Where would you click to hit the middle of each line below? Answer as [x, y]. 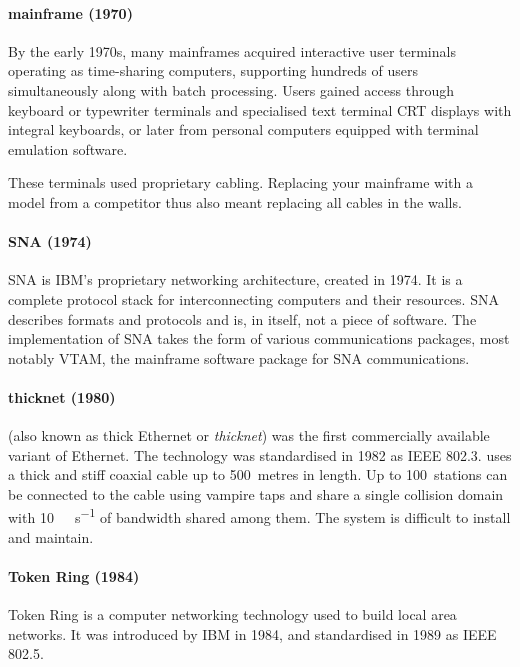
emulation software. [68, 148]
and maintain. [51, 536]
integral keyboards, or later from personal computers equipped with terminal [243, 129]
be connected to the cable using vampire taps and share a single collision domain [256, 493]
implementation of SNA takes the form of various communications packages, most [259, 338]
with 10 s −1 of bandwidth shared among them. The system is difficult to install [259, 516]
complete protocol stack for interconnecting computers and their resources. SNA [253, 298]
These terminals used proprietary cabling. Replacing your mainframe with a [241, 182]
